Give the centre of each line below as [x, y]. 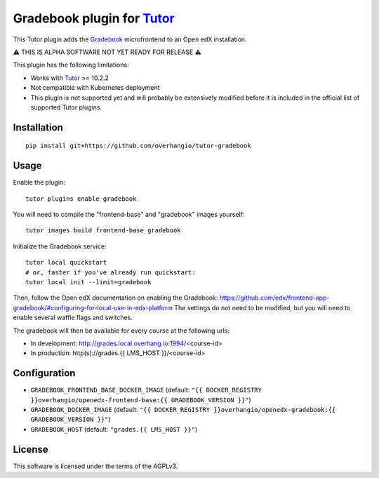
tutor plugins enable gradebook [81, 199]
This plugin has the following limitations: [71, 65]
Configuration [44, 373]
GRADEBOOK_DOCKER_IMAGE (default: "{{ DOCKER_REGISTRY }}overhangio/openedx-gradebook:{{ [183, 409]
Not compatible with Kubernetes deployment [95, 88]
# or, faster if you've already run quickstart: [111, 272]
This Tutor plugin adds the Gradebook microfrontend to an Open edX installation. [130, 39]
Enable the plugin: [39, 182]
